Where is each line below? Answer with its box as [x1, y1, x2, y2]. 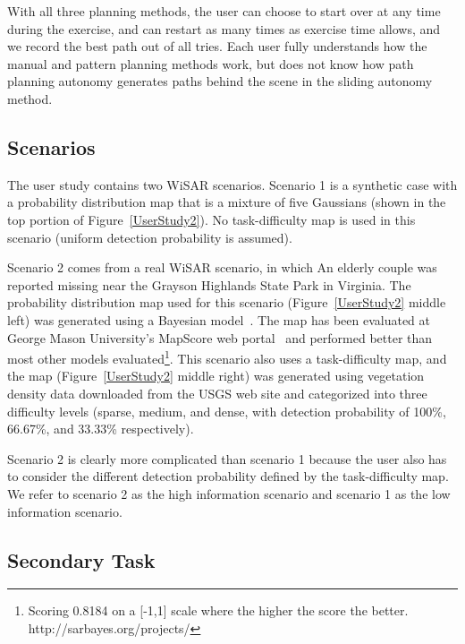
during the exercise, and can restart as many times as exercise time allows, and [7, 19, 441, 38]
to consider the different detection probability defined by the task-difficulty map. [7, 467, 449, 485]
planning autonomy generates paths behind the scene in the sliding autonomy [7, 72, 433, 90]
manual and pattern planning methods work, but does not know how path [7, 54, 414, 73]
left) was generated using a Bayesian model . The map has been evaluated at [7, 310, 431, 329]
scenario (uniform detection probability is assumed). [7, 228, 292, 246]
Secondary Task [7, 545, 156, 573]
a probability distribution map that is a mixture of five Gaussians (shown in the [7, 193, 446, 211]
